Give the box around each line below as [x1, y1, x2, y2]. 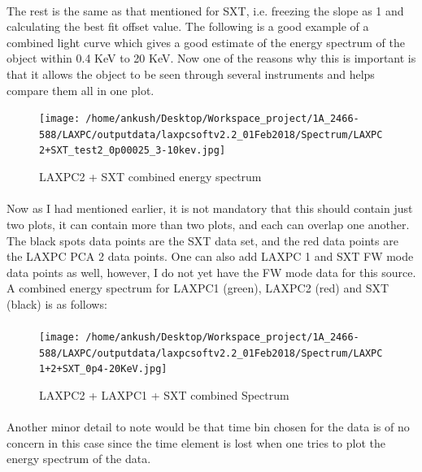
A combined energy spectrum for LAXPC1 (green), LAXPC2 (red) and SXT [7, 279, 389, 297]
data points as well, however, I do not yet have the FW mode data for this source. [7, 263, 416, 280]
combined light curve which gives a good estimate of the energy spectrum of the [7, 33, 405, 50]
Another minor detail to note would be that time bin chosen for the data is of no [7, 418, 410, 435]
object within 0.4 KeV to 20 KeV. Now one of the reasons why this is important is [7, 50, 416, 67]
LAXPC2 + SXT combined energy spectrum [39, 168, 262, 185]
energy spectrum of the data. [7, 450, 151, 467]
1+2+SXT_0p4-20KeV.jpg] [39, 363, 167, 375]
